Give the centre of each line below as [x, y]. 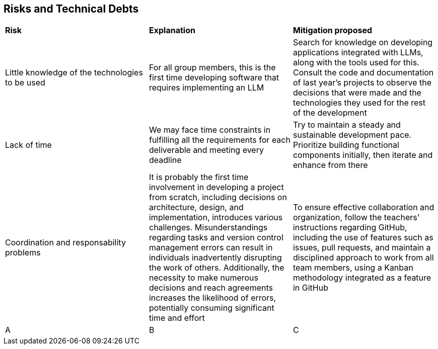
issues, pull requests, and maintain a [362, 248]
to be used [25, 83]
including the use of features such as [363, 238]
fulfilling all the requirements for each [220, 140]
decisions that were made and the [357, 93]
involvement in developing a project [216, 187]
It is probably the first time [199, 177]
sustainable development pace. [352, 135]
